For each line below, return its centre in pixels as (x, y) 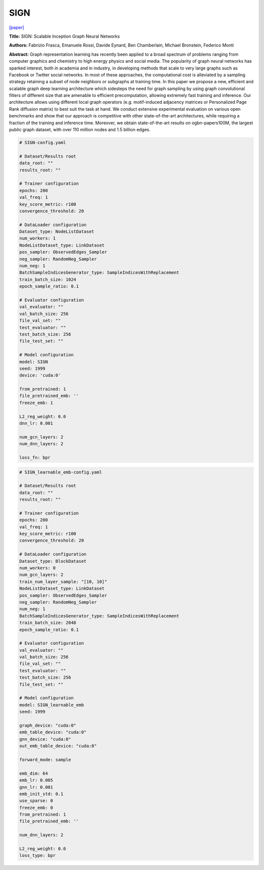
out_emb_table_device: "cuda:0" (58, 746)
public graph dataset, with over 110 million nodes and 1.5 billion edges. (80, 130)
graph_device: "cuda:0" (48, 725)
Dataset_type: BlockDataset (53, 561)
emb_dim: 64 (34, 773)
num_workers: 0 (37, 568)
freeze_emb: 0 (36, 808)
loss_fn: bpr (35, 457)
